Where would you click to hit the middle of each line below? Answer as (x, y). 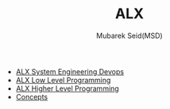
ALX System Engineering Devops (70, 71)
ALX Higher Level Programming (67, 88)
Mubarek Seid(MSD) (129, 36)
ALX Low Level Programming (63, 80)
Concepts (32, 96)
